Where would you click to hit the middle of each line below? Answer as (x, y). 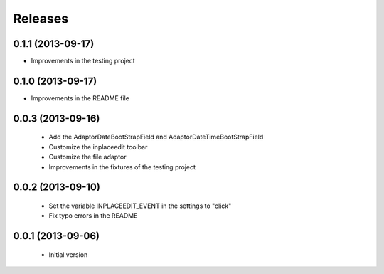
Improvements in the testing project (83, 61)
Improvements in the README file (80, 98)
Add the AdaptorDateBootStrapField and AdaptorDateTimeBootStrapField (156, 137)
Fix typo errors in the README (93, 216)
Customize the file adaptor (88, 157)
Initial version (68, 254)
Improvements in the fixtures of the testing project (122, 167)
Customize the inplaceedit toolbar (98, 147)
